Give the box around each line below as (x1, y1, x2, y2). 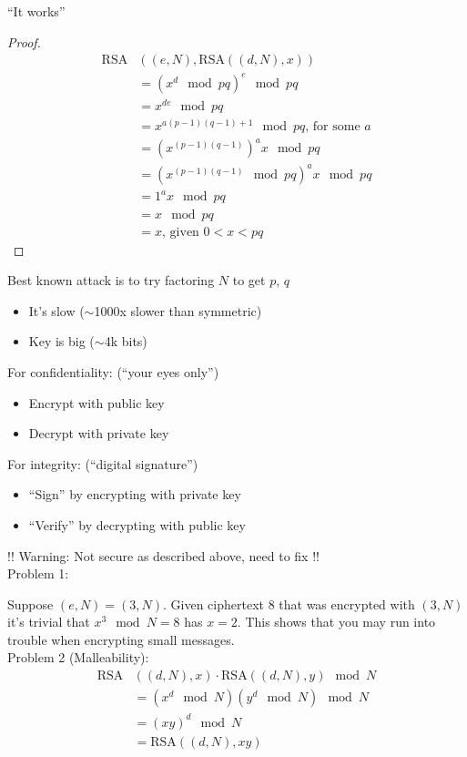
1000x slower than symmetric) (94, 301, 262, 320)
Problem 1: (7, 564, 69, 583)
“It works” (7, 2, 66, 20)
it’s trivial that (7, 612, 90, 631)
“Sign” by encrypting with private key (28, 485, 241, 504)
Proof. (7, 32, 41, 51)
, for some (305, 119, 360, 133)
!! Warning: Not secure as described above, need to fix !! (7, 546, 320, 565)
